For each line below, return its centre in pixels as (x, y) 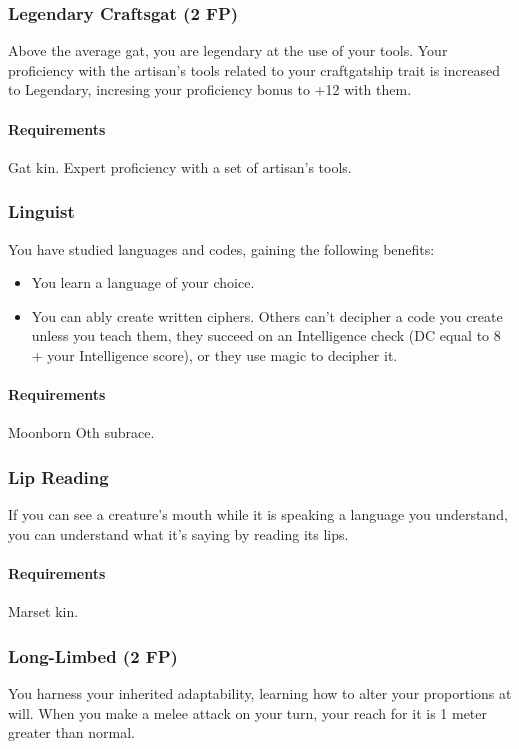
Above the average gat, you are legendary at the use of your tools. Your (228, 50)
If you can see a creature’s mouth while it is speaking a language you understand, (258, 514)
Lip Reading (58, 476)
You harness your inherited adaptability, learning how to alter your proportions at (260, 692)
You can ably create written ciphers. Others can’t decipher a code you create (267, 315)
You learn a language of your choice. (143, 282)
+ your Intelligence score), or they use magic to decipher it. (214, 354)
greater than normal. (71, 732)
